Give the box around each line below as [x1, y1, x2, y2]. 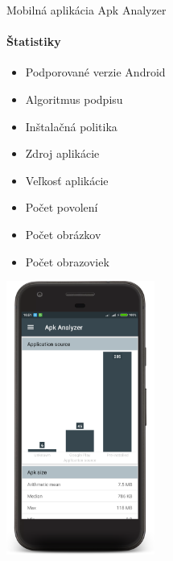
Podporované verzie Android [25, 64, 166, 80]
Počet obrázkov [25, 225, 101, 242]
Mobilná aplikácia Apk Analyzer [6, 2, 167, 18]
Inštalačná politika [25, 118, 117, 134]
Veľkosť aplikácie [25, 171, 109, 188]
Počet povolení [25, 199, 98, 216]
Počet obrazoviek [25, 253, 109, 270]
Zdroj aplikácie [25, 145, 100, 162]
